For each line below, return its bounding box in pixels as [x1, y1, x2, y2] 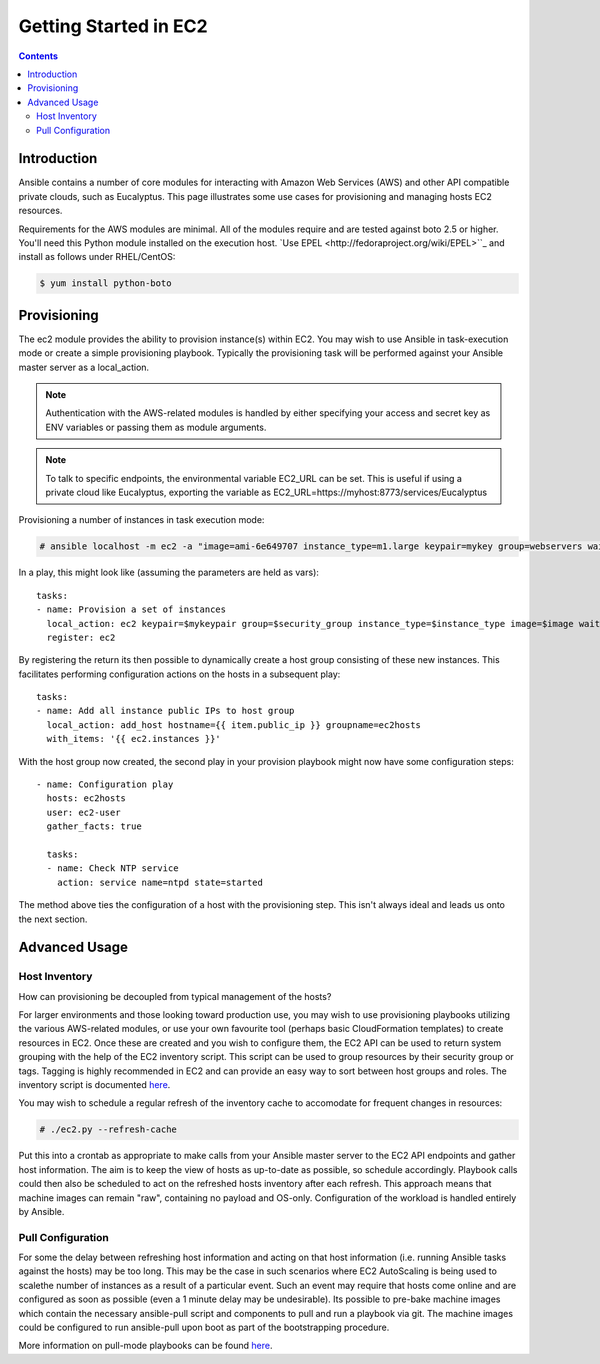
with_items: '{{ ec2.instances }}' [46, 733, 222, 745]
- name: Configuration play [36, 779, 174, 790]
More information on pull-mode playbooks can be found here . [18, 1340, 273, 1352]
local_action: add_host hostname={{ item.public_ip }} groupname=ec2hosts [46, 719, 422, 730]
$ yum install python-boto [39, 278, 172, 289]
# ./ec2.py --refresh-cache [39, 1124, 177, 1135]
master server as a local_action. [18, 361, 150, 373]
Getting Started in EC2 [18, 15, 209, 37]
